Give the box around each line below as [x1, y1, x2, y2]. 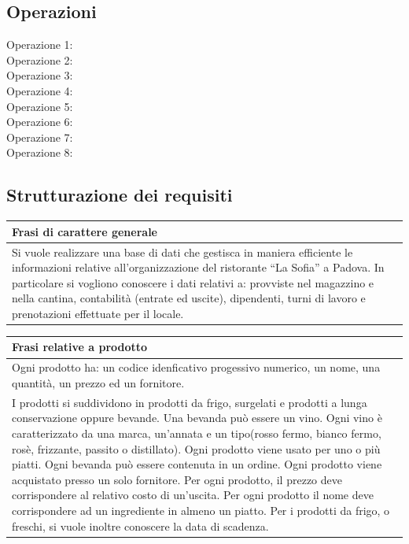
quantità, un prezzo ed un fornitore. [12, 374, 185, 390]
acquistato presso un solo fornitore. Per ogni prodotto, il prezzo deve [12, 471, 342, 487]
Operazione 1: [6, 36, 73, 53]
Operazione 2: [6, 51, 73, 68]
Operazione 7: [6, 128, 73, 145]
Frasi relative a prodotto [12, 339, 148, 355]
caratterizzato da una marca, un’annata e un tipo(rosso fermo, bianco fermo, [12, 424, 381, 441]
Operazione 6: [6, 113, 73, 130]
